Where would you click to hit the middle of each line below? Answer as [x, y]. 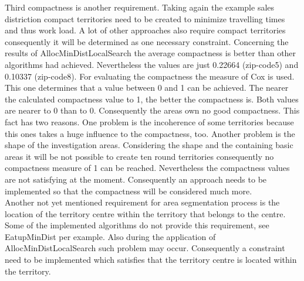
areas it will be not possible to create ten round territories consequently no [139, 156]
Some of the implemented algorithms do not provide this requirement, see [137, 225]
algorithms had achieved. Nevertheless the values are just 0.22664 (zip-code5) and [152, 64]
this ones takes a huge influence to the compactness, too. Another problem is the [150, 133]
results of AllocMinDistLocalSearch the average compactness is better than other [151, 53]
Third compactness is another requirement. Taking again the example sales [140, 7]
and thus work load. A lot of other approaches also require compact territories [145, 30]
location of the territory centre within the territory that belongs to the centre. [145, 213]
